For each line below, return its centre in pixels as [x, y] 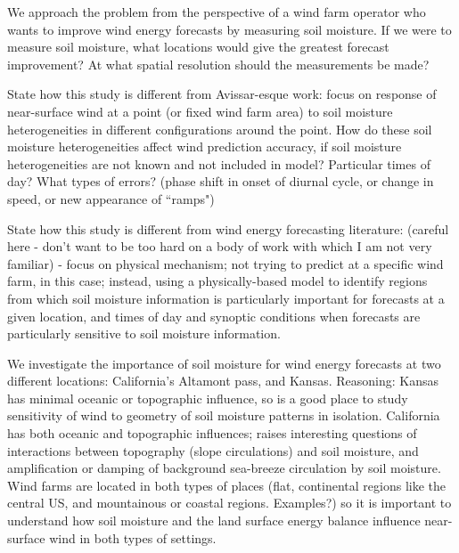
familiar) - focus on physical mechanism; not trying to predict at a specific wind [225, 263]
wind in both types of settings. [133, 537]
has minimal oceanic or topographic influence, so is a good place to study [208, 398]
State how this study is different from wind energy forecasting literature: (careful [228, 228]
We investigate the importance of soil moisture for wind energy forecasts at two [224, 363]
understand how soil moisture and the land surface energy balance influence [214, 520]
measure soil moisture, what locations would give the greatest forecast [198, 47]
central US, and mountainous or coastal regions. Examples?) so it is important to [229, 503]
